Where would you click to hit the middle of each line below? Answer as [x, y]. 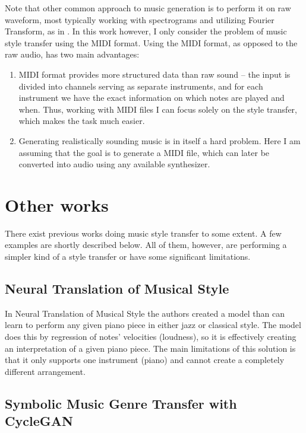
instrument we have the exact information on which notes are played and [152, 98]
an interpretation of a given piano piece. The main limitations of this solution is [150, 348]
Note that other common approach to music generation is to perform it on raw [148, 8]
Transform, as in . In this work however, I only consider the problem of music [146, 31]
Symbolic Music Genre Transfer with [121, 403]
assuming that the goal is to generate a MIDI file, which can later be [144, 152]
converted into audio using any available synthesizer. [114, 164]
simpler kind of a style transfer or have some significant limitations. [128, 257]
